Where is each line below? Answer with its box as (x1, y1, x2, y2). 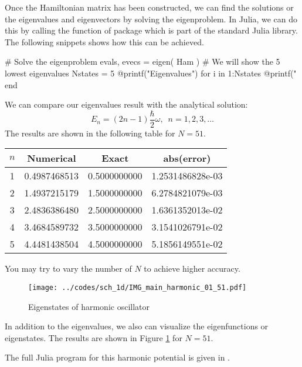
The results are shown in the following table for (5, 126, 175, 139)
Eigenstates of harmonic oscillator (28, 300, 150, 312)
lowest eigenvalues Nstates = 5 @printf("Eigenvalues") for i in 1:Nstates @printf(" (5, 66, 297, 79)
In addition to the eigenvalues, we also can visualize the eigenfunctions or (5, 320, 269, 332)
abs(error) (163, 151, 211, 165)
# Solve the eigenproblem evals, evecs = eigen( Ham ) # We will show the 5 (5, 55, 280, 68)
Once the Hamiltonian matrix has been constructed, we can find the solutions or (5, 1, 294, 13)
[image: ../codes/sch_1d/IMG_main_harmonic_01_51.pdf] (28, 283, 247, 292)
